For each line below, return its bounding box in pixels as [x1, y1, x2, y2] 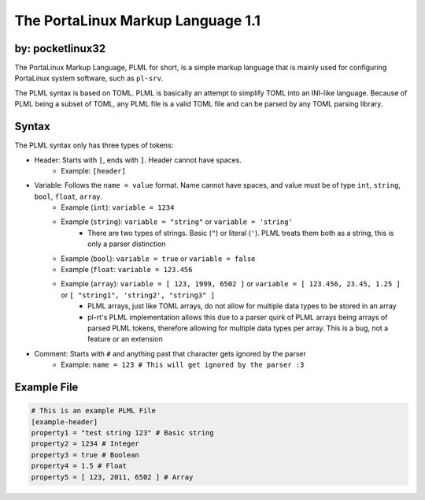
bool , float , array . [34, 192, 103, 201]
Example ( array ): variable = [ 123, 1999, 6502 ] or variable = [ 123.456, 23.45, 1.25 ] [61, 279, 401, 289]
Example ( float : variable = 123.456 [61, 265, 193, 274]
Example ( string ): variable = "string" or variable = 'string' [61, 217, 293, 226]
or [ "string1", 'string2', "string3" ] [61, 290, 216, 300]
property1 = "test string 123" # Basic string [31, 428, 214, 437]
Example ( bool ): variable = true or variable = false [61, 253, 256, 263]
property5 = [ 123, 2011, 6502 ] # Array [31, 472, 194, 481]
